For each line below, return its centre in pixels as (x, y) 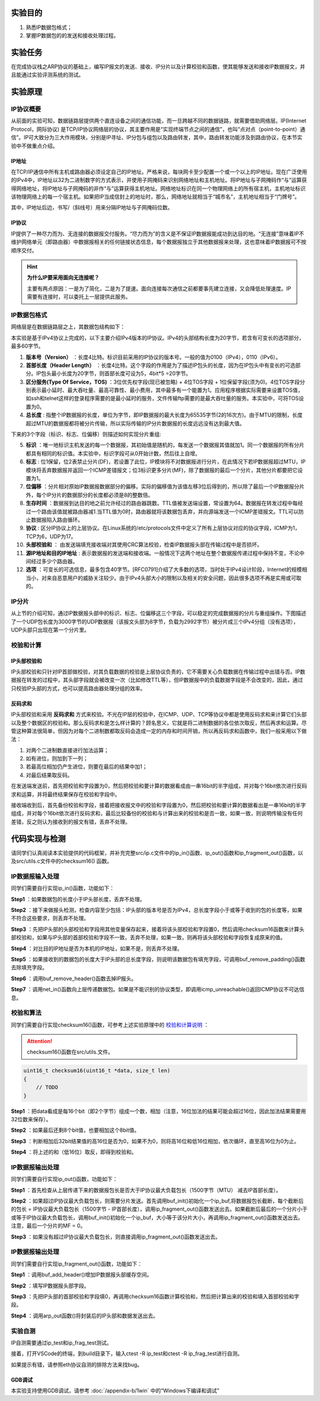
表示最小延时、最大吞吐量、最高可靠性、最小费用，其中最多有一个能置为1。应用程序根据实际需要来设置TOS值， (167, 390)
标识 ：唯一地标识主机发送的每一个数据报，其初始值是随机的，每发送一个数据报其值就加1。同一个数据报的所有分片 (165, 445)
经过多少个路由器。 (54, 561)
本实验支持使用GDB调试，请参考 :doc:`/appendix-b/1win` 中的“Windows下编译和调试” (115, 1391)
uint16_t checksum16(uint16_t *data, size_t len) (97, 1071)
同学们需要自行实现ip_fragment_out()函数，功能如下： (77, 1263)
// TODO (47, 1087)
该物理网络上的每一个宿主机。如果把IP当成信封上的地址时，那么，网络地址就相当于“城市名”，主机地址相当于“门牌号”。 (156, 197)
